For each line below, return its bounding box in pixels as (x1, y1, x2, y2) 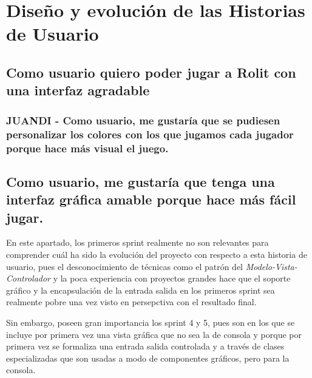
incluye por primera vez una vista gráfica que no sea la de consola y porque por (6, 328, 302, 340)
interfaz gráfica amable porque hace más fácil (6, 190, 296, 209)
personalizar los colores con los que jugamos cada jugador (6, 126, 294, 141)
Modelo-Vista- (245, 260, 297, 272)
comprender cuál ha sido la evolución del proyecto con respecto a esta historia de (6, 248, 307, 260)
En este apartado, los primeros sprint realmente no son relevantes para (6, 236, 269, 249)
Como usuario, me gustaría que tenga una (6, 172, 275, 191)
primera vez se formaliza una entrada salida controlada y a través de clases (6, 340, 285, 353)
